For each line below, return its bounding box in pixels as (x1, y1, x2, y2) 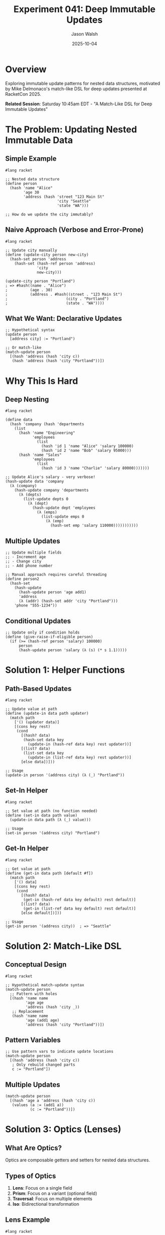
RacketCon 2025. (5, 91, 41, 97)
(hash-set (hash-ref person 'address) (14, 261, 96, 266)
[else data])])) (21, 759, 55, 764)
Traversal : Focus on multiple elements (12, 1196, 93, 1202)
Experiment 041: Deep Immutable (13, 4, 156, 15)
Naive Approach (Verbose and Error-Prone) (5, 226, 144, 234)
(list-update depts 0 (23, 497, 69, 502)
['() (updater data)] (14, 719, 59, 725)
